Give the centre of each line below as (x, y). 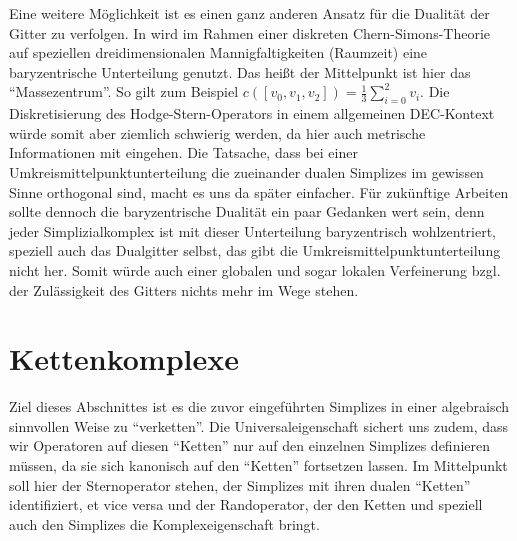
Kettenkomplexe (124, 358)
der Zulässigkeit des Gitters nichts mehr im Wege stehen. (184, 289)
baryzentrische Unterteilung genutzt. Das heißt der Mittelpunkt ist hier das (240, 71)
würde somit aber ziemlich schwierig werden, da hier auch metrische (217, 132)
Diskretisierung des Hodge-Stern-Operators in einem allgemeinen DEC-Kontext (252, 113)
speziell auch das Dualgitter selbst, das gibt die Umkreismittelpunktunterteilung (255, 250)
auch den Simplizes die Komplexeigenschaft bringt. (164, 523)
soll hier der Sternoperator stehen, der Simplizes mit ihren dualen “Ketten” (240, 484)
